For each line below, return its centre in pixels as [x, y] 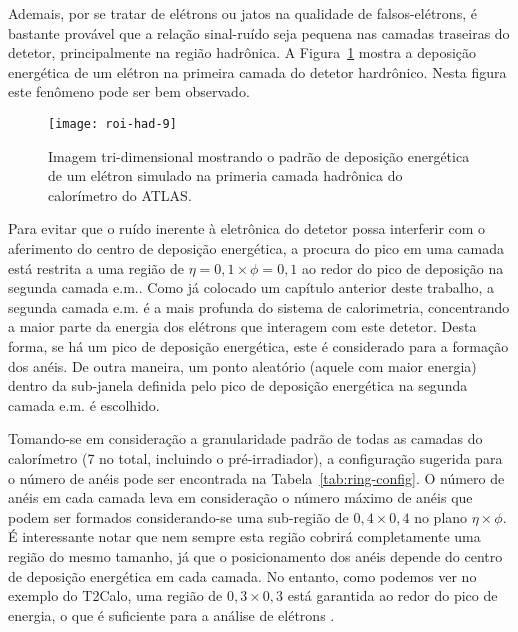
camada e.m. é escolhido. [84, 404]
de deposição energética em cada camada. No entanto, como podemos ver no [242, 575]
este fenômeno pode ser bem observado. [129, 91]
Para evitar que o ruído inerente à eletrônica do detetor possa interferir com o [247, 228]
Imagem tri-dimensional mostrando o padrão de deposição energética [259, 155]
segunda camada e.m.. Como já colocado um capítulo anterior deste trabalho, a [251, 287]
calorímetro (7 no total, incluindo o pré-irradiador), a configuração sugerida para [255, 457]
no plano [441, 516]
